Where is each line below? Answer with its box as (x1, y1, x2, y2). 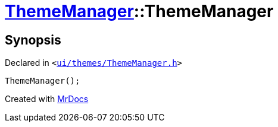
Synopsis (5, 32, 61, 47)
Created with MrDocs (5, 94, 89, 104)
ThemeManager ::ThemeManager (5, 1, 274, 21)
